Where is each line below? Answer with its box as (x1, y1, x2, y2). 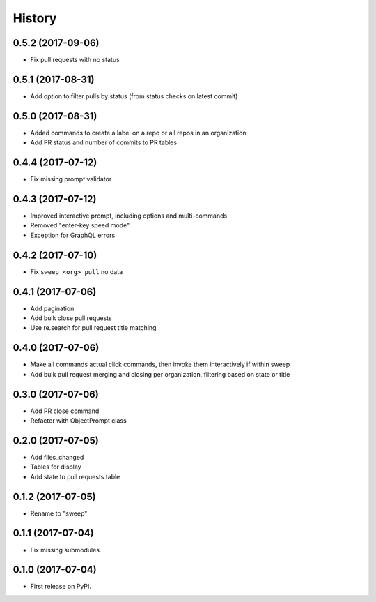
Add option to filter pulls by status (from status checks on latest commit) (30, 91, 238, 100)
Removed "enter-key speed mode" (30, 221, 130, 229)
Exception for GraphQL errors (30, 231, 116, 239)
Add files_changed (30, 453, 84, 461)
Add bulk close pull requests (30, 314, 112, 322)
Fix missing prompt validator (30, 175, 112, 183)
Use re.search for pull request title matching (30, 324, 157, 332)
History (13, 10, 57, 26)
